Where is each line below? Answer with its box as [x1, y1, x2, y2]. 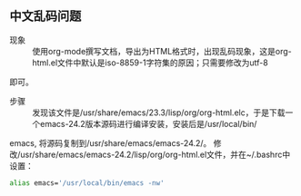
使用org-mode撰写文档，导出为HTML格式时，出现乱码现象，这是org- [32, 45, 293, 56]
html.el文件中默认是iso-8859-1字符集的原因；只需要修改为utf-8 [32, 57, 268, 68]
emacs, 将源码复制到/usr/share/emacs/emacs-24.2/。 [9, 137, 212, 148]
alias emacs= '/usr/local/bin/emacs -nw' [9, 178, 166, 188]
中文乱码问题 [9, 8, 82, 24]
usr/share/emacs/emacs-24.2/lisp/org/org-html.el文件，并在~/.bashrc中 [20, 149, 291, 160]
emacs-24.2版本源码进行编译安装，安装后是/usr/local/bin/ [39, 118, 257, 129]
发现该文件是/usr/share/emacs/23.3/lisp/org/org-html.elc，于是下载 [32, 107, 286, 118]
